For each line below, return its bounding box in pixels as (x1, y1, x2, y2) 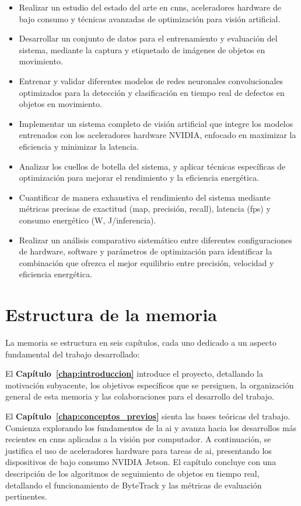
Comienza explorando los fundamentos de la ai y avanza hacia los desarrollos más (5, 421, 297, 433)
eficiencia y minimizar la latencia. (19, 140, 139, 152)
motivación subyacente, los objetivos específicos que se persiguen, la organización (5, 378, 294, 391)
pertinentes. (5, 490, 47, 502)
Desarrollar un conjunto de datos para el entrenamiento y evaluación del (19, 32, 278, 44)
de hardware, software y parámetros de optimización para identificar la (19, 245, 272, 257)
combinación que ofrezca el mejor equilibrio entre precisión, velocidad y (19, 256, 274, 269)
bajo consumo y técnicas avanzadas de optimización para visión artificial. (19, 12, 281, 25)
